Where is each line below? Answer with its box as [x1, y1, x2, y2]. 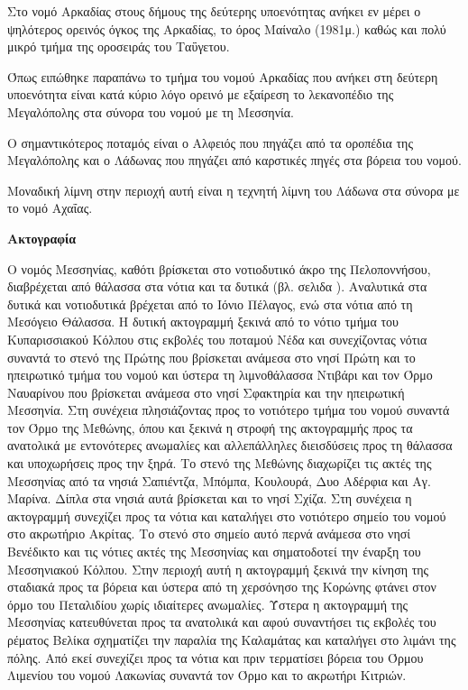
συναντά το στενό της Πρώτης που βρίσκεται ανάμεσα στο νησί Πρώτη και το [7, 347, 416, 366]
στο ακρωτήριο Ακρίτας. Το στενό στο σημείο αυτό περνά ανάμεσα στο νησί [7, 524, 411, 543]
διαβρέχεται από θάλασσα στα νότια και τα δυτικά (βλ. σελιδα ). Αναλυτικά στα [7, 277, 427, 296]
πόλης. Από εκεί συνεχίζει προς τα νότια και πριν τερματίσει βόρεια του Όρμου [7, 648, 424, 667]
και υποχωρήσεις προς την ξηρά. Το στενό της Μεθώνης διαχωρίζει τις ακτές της [7, 454, 432, 473]
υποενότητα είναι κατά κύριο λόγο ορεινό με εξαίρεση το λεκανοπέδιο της [7, 85, 394, 104]
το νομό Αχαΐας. [7, 198, 93, 217]
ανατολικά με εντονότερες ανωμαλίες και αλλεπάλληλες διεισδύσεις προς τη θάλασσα [7, 436, 453, 455]
